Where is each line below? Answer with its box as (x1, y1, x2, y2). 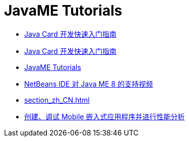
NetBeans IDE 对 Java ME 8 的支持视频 (24, 79, 153, 88)
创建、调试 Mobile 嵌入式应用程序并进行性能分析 (24, 112, 185, 121)
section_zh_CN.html (24, 95, 90, 104)
